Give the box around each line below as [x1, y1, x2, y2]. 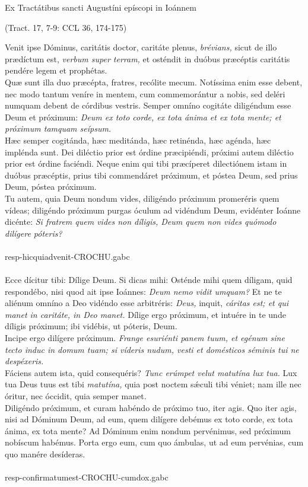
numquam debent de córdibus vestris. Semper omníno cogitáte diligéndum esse [5, 99, 291, 112]
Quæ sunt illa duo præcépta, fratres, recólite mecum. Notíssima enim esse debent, [5, 75, 303, 88]
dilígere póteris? [5, 227, 62, 239]
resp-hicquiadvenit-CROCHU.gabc [5, 250, 130, 262]
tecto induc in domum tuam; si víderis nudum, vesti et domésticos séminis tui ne [5, 343, 299, 355]
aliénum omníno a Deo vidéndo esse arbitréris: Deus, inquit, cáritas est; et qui [5, 297, 289, 309]
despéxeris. [5, 355, 44, 367]
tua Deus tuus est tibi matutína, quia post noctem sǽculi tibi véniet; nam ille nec [5, 378, 301, 390]
